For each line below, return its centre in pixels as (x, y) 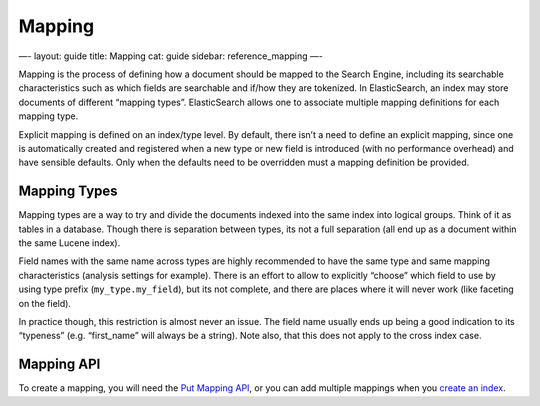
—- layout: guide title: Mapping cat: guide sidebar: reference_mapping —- (171, 56)
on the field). (45, 303)
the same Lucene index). (69, 242)
